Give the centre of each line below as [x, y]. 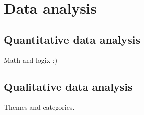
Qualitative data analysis [68, 86]
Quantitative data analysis [72, 39]
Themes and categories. [39, 107]
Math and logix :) [31, 60]
